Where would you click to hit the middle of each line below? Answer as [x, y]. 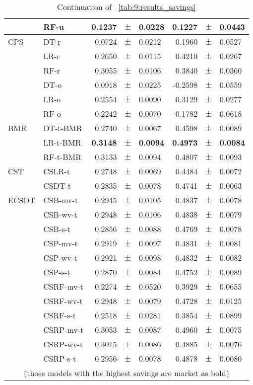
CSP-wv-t [60, 258]
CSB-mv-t [61, 200]
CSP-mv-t [61, 243]
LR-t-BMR [62, 142]
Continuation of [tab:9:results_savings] [126, 7]
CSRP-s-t [60, 358]
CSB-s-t [57, 229]
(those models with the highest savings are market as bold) [126, 373]
